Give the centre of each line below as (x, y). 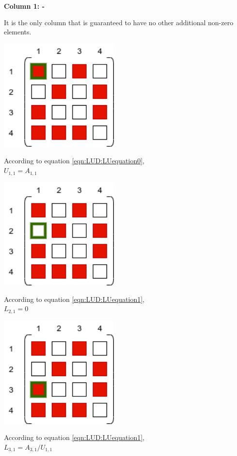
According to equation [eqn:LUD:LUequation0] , (74, 161)
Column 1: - (24, 6)
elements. (18, 32)
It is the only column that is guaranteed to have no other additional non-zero (119, 22)
